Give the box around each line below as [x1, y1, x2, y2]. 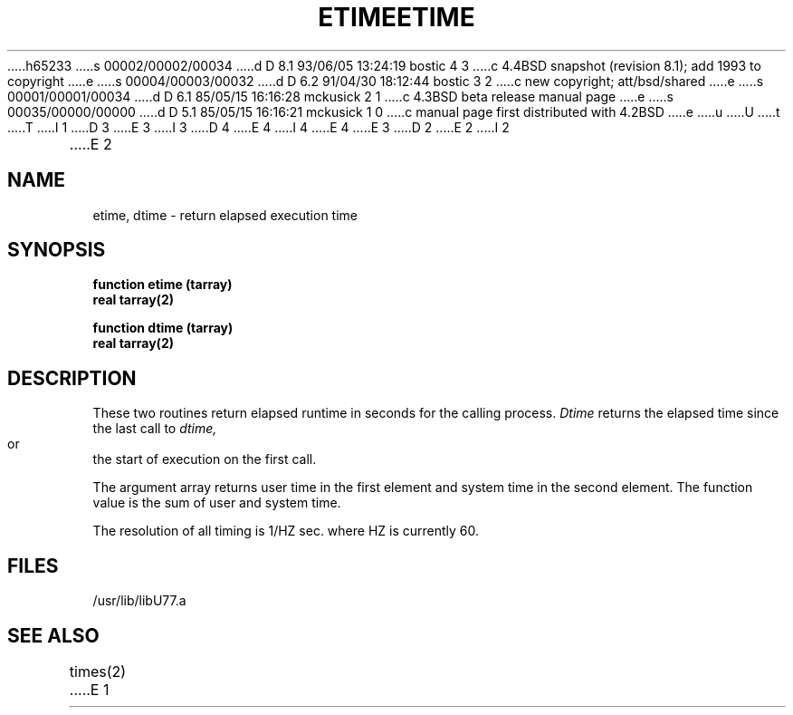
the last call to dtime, [92, 420, 217, 437]
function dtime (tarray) [92, 320, 234, 336]
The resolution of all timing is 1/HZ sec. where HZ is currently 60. [92, 523, 480, 539]
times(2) [69, 662, 127, 681]
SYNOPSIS [7, 238, 106, 262]
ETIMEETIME [318, 2, 475, 33]
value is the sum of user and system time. [92, 495, 341, 511]
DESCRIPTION [7, 366, 137, 390]
